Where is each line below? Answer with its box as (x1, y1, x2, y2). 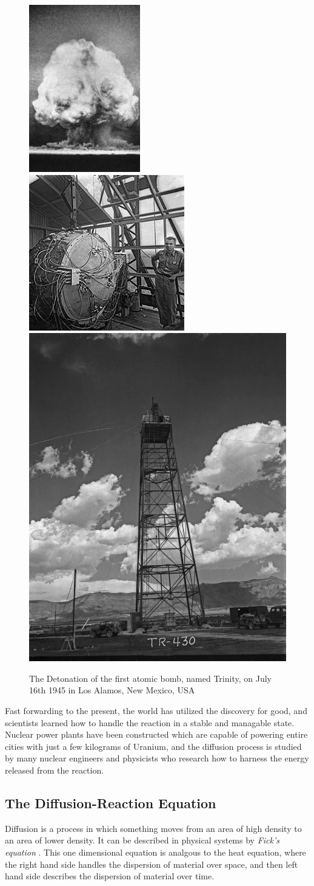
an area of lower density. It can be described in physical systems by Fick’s (5, 834, 280, 847)
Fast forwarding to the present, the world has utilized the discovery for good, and (5, 704, 307, 716)
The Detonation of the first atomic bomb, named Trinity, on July (29, 671, 272, 684)
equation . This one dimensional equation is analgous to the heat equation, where (5, 845, 306, 858)
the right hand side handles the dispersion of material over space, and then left (5, 857, 298, 870)
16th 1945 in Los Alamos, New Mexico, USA (29, 684, 195, 696)
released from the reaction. (5, 763, 104, 776)
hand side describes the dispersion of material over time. (5, 870, 215, 882)
